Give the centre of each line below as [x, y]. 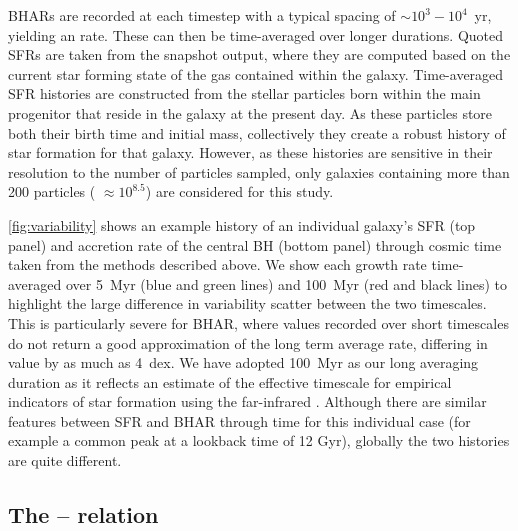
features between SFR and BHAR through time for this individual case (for [239, 420]
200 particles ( [52, 191]
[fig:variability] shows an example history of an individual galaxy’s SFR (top [242, 224]
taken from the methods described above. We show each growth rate [217, 264]
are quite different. [65, 460]
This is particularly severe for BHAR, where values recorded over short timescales [258, 322]
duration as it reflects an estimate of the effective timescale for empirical [230, 381]
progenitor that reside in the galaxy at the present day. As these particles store [250, 112]
